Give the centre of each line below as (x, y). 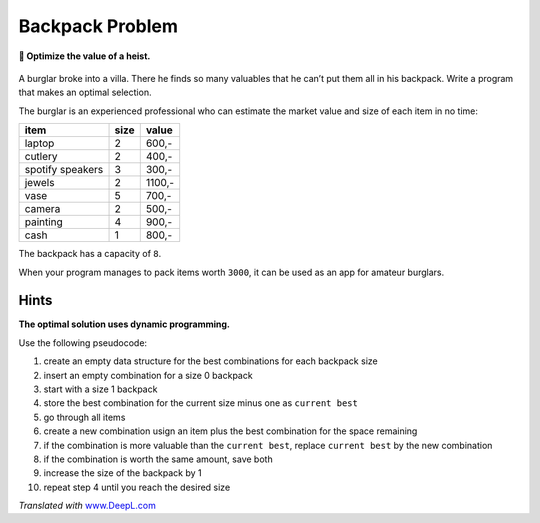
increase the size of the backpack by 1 (122, 473)
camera (42, 209)
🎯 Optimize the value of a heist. (84, 56)
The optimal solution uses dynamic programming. (124, 324)
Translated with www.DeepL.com (87, 506)
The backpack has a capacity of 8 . (90, 254)
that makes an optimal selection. (85, 92)
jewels (39, 183)
